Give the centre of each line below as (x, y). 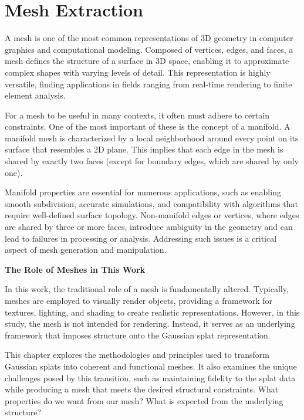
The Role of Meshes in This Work (75, 269)
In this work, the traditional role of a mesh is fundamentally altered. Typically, (147, 289)
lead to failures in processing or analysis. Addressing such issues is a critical (141, 238)
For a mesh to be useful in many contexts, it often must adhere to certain (137, 115)
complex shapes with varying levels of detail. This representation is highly (138, 72)
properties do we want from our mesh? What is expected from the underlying (144, 400)
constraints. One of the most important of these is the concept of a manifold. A (148, 126)
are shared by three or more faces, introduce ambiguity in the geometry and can (149, 227)
